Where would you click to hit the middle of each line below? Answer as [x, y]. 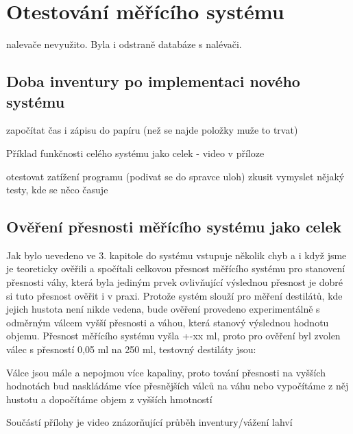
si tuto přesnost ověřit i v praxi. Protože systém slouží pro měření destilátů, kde [174, 295]
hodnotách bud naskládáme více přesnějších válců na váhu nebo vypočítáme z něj [178, 386]
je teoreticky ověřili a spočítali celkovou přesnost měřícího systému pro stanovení [176, 268]
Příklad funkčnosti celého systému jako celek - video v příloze [135, 153]
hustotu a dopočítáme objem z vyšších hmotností [109, 399]
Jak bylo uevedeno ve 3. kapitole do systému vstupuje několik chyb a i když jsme [176, 255]
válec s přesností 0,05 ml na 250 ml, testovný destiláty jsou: [131, 349]
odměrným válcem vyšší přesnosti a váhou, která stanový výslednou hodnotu [168, 322]
